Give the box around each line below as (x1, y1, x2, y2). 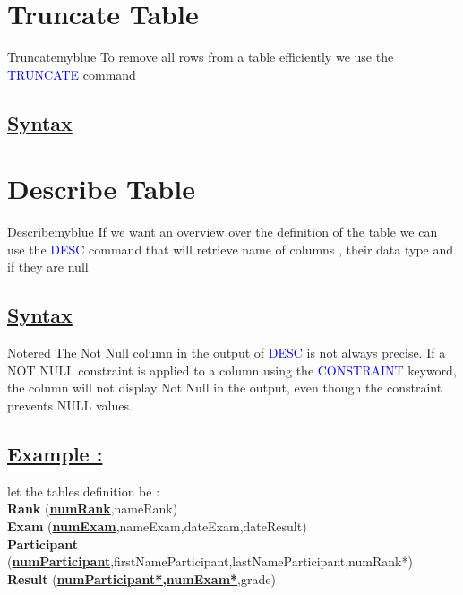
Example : (7, 439, 103, 467)
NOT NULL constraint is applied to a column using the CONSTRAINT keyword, (7, 360, 457, 379)
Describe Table (7, 170, 195, 207)
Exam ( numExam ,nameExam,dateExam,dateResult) (7, 516, 307, 535)
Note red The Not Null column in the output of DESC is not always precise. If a (7, 343, 446, 362)
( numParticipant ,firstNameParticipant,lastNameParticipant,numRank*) (7, 552, 413, 571)
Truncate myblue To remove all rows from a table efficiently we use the (7, 47, 394, 66)
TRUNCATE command (7, 65, 136, 83)
